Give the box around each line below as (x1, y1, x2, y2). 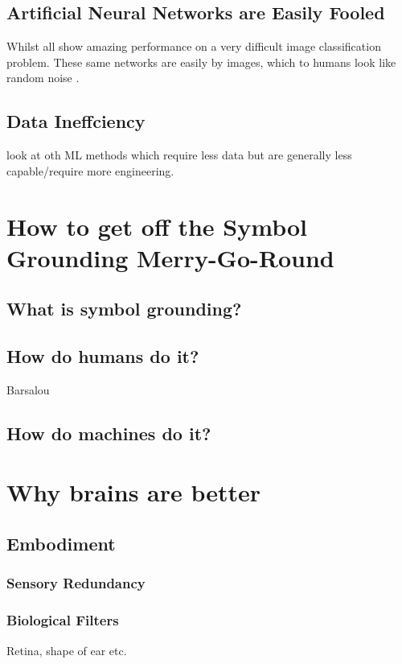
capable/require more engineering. (6, 162, 174, 179)
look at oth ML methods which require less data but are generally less (6, 146, 352, 163)
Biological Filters (6, 610, 119, 630)
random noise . (6, 69, 80, 86)
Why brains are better (6, 476, 261, 509)
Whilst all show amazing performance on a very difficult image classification (6, 38, 381, 55)
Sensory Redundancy (6, 573, 146, 593)
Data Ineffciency (6, 109, 146, 134)
